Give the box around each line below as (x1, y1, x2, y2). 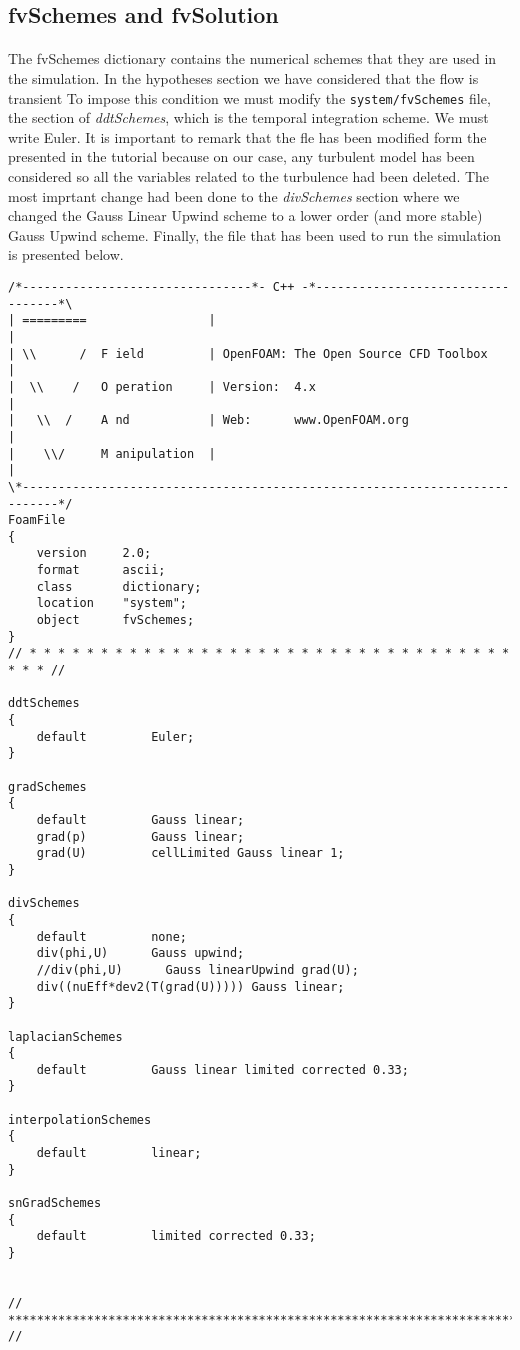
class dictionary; (36, 579, 202, 594)
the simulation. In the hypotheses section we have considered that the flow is (8, 67, 479, 88)
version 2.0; (36, 546, 152, 561)
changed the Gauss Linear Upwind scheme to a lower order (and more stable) (8, 205, 483, 226)
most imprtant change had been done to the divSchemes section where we (8, 185, 460, 206)
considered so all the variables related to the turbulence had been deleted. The (8, 166, 490, 186)
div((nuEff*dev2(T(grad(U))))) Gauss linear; (36, 979, 345, 994)
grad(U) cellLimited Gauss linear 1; (36, 846, 345, 861)
